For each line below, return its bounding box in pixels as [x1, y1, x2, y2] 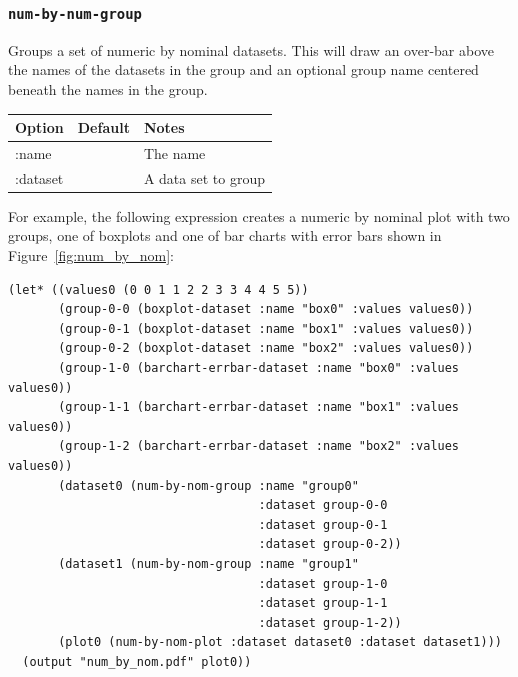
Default [77, 117, 130, 138]
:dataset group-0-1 [258, 517, 388, 532]
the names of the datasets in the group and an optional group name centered [8, 59, 479, 80]
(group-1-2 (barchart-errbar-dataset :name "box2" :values [58, 439, 460, 454]
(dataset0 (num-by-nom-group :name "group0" [58, 478, 359, 493]
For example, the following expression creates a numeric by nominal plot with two [8, 205, 510, 226]
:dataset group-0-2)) [258, 537, 402, 552]
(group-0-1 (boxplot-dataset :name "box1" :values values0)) [58, 321, 474, 336]
